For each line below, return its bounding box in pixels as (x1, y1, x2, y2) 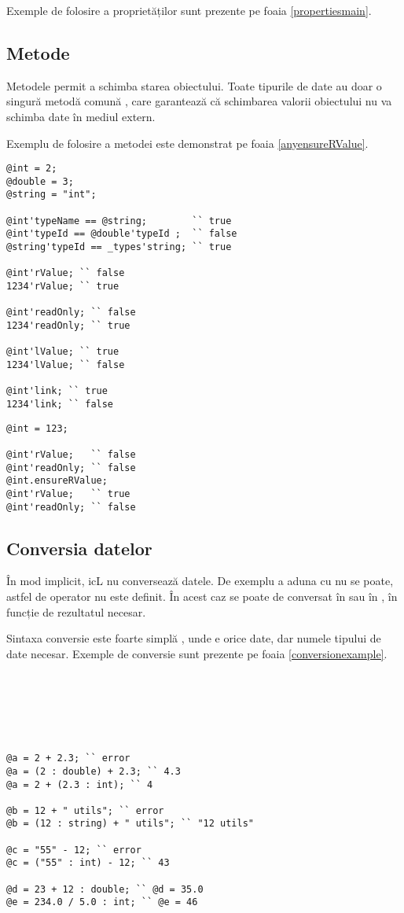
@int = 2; (6, 163, 57, 175)
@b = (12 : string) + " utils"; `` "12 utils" (6, 818, 254, 830)
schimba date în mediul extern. (6, 108, 156, 124)
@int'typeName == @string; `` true (6, 215, 232, 226)
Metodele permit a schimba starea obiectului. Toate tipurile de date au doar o (6, 77, 382, 94)
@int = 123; (6, 422, 68, 434)
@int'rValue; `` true (6, 488, 130, 499)
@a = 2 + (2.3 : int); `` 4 (6, 779, 153, 790)
